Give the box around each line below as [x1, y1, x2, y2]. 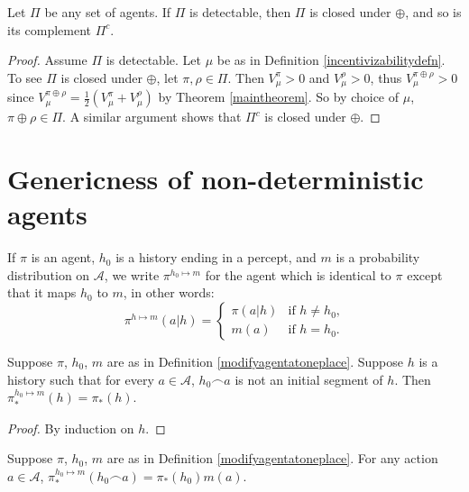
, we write [104, 265, 160, 284]
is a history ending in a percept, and [115, 248, 317, 267]
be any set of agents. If [44, 3, 171, 21]
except [407, 265, 443, 284]
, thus [370, 68, 402, 87]
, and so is [405, 3, 462, 21]
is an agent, [31, 248, 96, 267]
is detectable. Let [106, 50, 201, 69]
